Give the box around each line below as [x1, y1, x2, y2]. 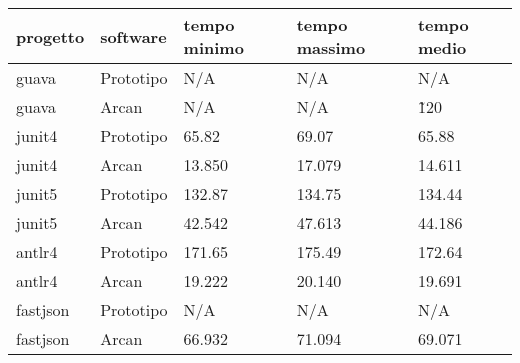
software [100, 24, 167, 48]
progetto [16, 24, 85, 48]
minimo [183, 36, 244, 59]
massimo [296, 36, 366, 59]
